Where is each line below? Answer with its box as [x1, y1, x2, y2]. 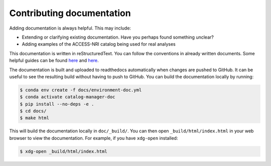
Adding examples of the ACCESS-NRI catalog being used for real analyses [22, 41, 176, 47]
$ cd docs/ [20, 108, 47, 114]
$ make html [20, 115, 50, 121]
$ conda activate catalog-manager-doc [20, 94, 115, 100]
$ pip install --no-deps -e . [20, 101, 94, 107]
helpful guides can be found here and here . [9, 58, 99, 64]
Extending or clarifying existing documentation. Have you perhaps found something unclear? [22, 34, 214, 40]
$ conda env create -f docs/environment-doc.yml [20, 87, 142, 93]
